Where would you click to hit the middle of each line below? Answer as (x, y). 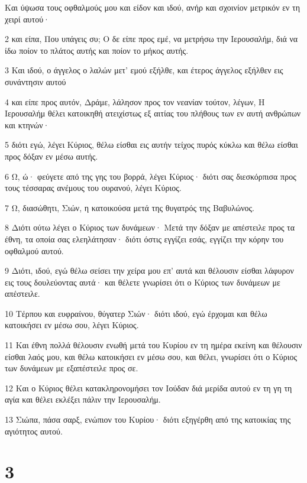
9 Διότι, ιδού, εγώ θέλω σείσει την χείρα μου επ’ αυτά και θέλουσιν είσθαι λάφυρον (149, 270)
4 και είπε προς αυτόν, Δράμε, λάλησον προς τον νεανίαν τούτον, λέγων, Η (135, 101)
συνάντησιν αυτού (35, 81)
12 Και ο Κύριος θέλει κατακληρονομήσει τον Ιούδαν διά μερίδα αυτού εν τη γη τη (148, 388)
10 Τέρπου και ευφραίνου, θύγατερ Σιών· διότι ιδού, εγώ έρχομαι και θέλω (136, 313)
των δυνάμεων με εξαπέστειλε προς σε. (72, 368)
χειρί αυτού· (27, 19)
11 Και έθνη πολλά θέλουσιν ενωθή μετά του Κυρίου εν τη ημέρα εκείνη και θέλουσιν (153, 345)
